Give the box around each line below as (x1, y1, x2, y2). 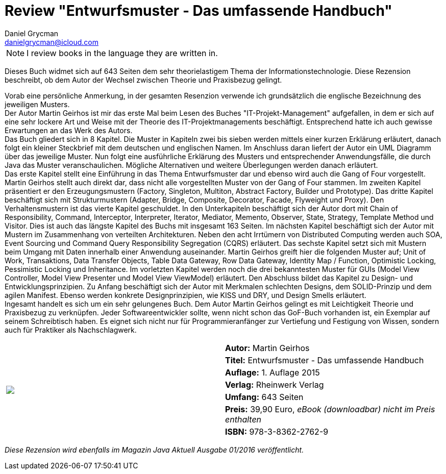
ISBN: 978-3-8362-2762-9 (225, 426, 329, 437)
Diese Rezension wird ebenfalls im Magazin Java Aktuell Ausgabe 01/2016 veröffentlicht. (5, 445, 304, 454)
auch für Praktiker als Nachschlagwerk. (5, 325, 137, 334)
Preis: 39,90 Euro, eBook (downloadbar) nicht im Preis (225, 404, 435, 414)
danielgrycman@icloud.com (5, 37, 98, 46)
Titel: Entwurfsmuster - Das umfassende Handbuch (225, 355, 424, 365)
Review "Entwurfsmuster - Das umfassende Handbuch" (5, 2, 392, 19)
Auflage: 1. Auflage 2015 (225, 367, 320, 378)
